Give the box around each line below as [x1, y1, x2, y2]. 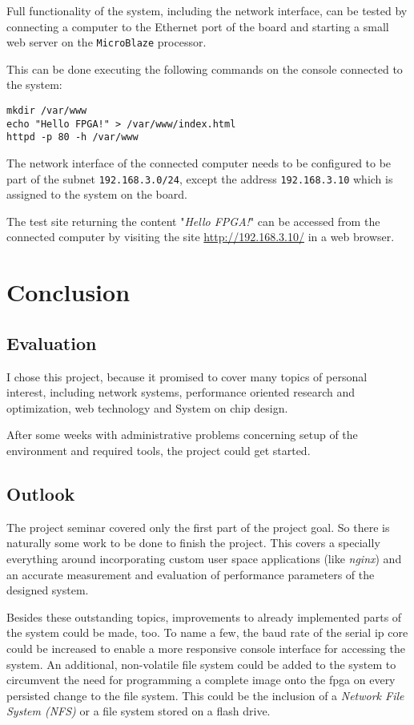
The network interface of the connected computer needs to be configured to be [6, 155, 392, 171]
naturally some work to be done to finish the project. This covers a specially [6, 534, 380, 551]
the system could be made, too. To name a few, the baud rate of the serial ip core [6, 624, 408, 641]
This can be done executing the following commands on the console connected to [6, 60, 403, 77]
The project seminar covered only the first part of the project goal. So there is [6, 518, 390, 535]
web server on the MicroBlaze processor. [6, 34, 207, 50]
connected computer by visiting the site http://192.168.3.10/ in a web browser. [6, 228, 395, 245]
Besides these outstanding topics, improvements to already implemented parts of [6, 608, 402, 625]
